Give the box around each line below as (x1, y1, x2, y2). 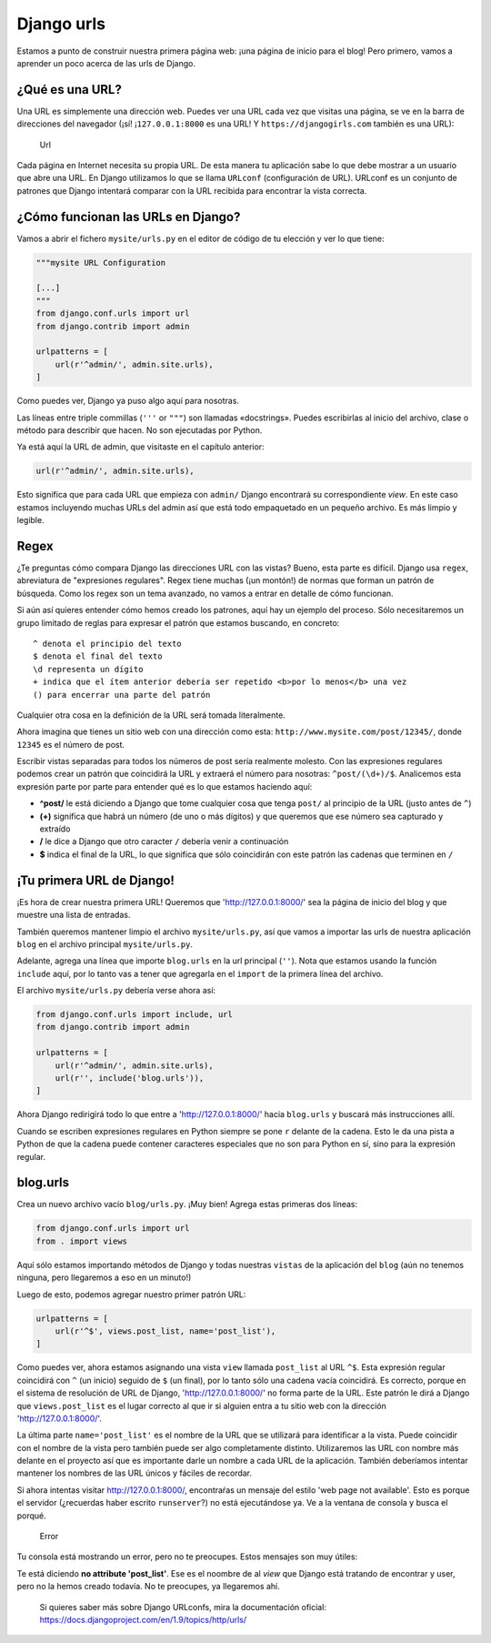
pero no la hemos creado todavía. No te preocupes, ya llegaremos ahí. (16, 1581, 281, 1592)
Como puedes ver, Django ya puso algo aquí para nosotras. (16, 396, 240, 407)
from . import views (35, 1235, 127, 1246)
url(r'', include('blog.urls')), (55, 1073, 205, 1084)
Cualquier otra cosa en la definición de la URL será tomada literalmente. (16, 710, 286, 721)
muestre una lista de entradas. (16, 910, 131, 921)
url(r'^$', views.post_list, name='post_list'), (55, 1325, 276, 1336)
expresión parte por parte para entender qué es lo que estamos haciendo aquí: (16, 781, 313, 791)
